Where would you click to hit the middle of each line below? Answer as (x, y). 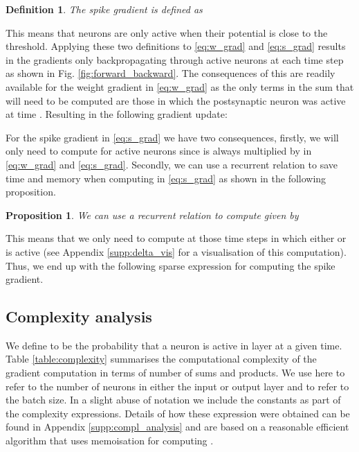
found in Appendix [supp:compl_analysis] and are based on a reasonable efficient (177, 427)
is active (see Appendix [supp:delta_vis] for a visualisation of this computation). (176, 251)
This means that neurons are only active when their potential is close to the (167, 32)
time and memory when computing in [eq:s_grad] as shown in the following (166, 178)
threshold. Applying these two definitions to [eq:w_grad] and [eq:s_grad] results (176, 46)
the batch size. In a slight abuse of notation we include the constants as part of (173, 400)
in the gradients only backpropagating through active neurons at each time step (175, 59)
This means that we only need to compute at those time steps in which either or (176, 238)
